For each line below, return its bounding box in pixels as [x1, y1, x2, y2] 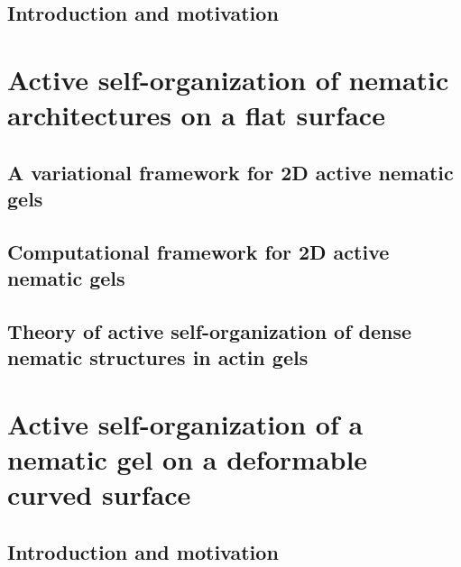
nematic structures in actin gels [7, 343, 309, 371]
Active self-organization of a [7, 406, 364, 443]
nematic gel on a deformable [7, 441, 368, 478]
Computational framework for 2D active [7, 237, 390, 265]
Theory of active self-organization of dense [7, 317, 412, 345]
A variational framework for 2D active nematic [7, 158, 454, 186]
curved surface [7, 476, 191, 513]
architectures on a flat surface [7, 96, 385, 133]
